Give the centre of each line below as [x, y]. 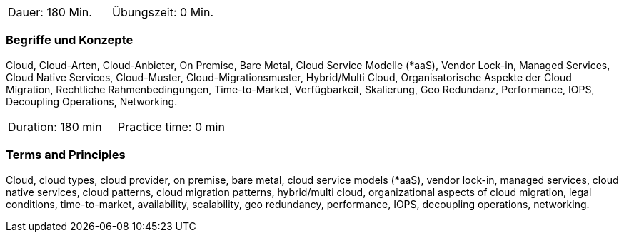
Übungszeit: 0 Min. [163, 12]
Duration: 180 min [55, 126]
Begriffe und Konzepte [70, 40]
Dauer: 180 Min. [50, 12]
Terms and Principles [66, 155]
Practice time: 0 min [171, 126]
